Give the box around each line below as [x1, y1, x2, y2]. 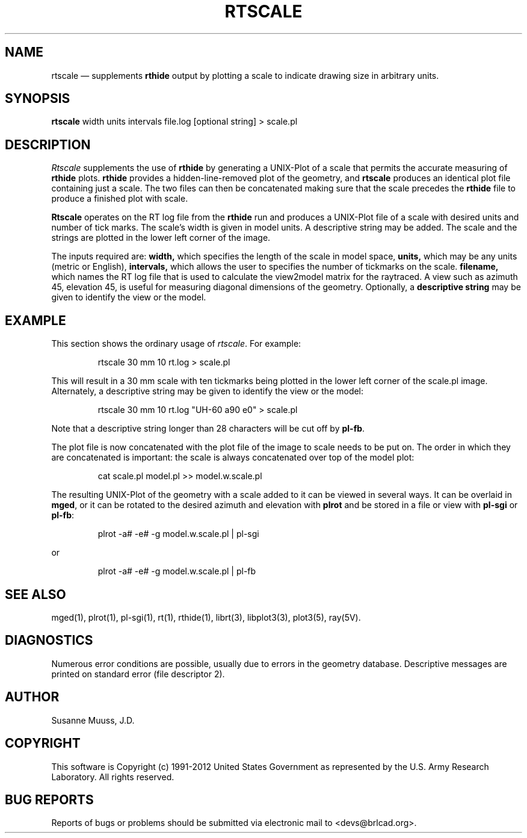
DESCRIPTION [5, 137, 91, 152]
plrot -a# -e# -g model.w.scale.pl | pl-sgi [97, 529, 259, 539]
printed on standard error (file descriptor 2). [51, 668, 225, 679]
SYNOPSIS [5, 91, 70, 107]
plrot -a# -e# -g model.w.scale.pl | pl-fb [97, 566, 256, 577]
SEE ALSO [5, 586, 66, 602]
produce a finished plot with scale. [51, 193, 188, 204]
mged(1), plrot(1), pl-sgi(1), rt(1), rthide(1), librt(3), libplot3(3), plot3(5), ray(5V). [51, 612, 361, 622]
